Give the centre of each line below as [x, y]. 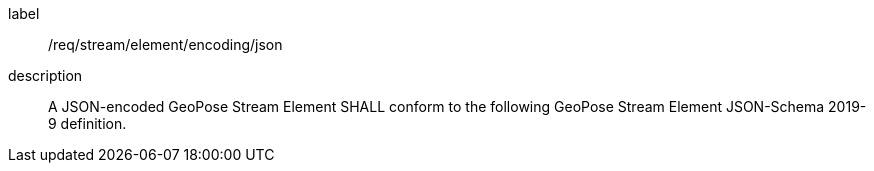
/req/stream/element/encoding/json [165, 44]
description [45, 75]
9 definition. [87, 123]
